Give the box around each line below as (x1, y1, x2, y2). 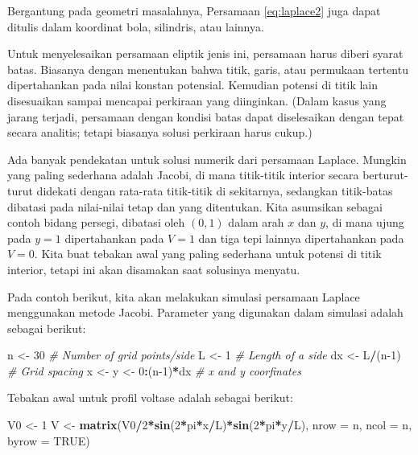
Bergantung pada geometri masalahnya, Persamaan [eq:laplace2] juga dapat (7, 2, 381, 18)
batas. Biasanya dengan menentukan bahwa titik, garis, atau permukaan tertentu (7, 60, 408, 77)
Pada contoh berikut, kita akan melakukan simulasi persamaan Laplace (7, 288, 360, 305)
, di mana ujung (325, 214, 404, 231)
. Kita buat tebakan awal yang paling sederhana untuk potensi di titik (34, 245, 382, 262)
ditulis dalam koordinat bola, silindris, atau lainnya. (7, 18, 264, 35)
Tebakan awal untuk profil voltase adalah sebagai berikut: (7, 389, 293, 406)
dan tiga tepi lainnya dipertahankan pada (198, 229, 404, 246)
